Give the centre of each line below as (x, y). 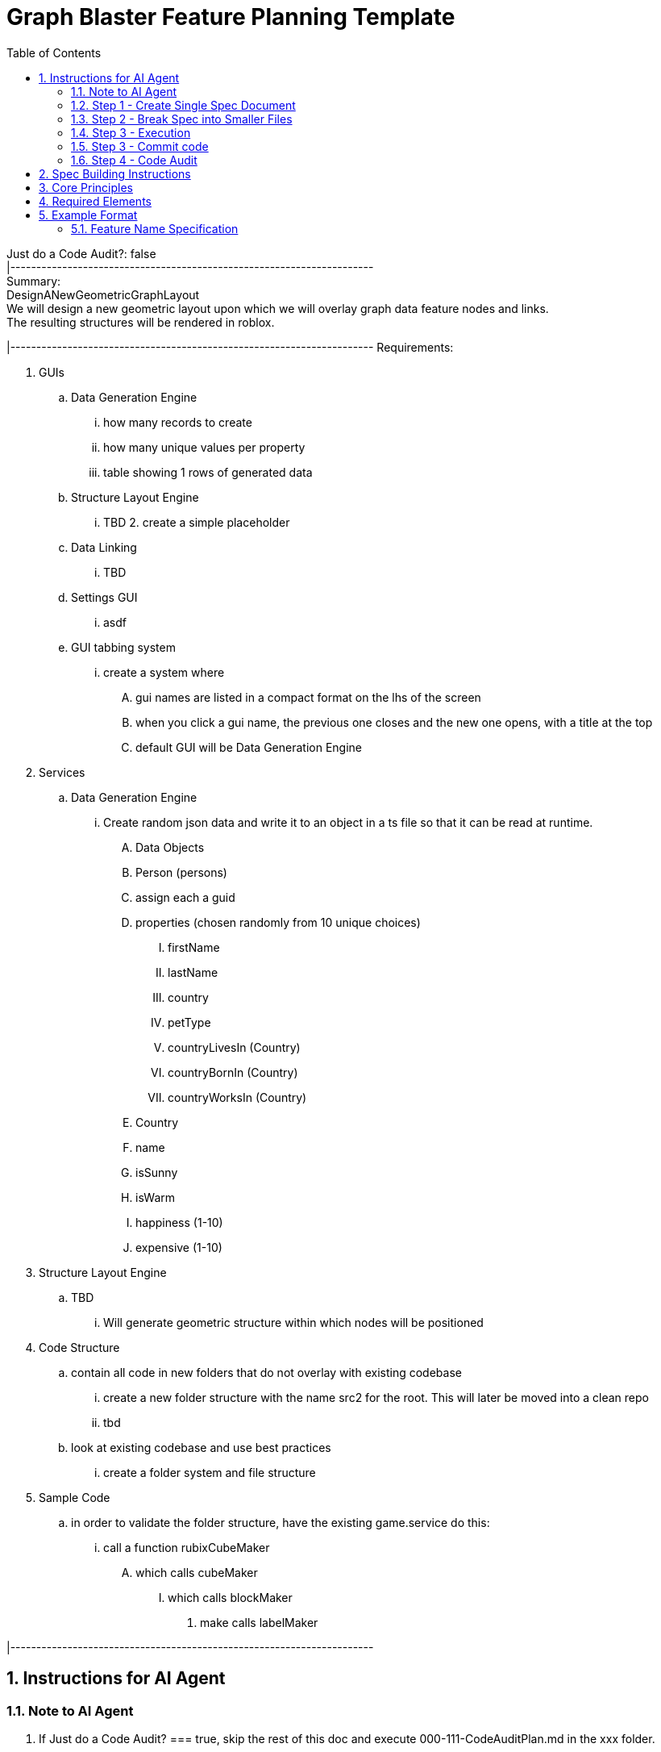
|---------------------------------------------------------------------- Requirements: (230, 347)
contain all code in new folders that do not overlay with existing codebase (266, 1372)
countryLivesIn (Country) (234, 1047)
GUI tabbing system (123, 647)
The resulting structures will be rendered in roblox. (141, 322)
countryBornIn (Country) (233, 1072)
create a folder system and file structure (210, 1472)
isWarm (156, 1197)
